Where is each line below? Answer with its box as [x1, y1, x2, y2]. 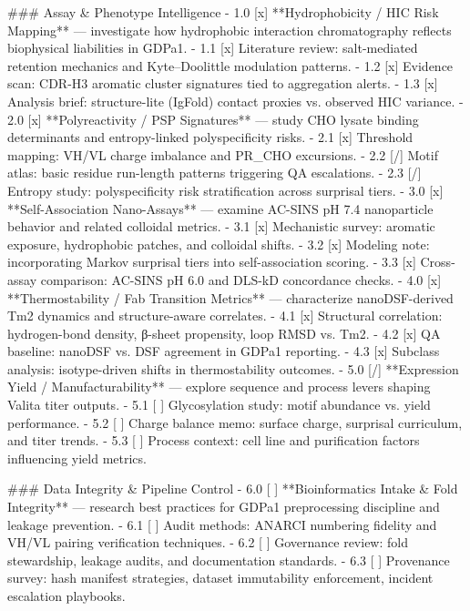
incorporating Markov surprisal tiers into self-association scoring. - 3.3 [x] [7, 252, 416, 271]
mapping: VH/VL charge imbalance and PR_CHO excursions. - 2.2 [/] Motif [7, 145, 438, 164]
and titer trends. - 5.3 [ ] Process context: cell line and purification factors [7, 431, 420, 450]
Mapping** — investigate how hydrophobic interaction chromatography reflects [7, 20, 452, 39]
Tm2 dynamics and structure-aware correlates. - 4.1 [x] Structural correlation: [7, 306, 443, 325]
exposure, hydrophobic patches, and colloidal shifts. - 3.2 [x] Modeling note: [7, 234, 430, 253]
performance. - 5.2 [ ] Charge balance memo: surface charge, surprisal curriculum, [7, 412, 463, 432]
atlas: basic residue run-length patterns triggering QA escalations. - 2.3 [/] [7, 163, 422, 182]
